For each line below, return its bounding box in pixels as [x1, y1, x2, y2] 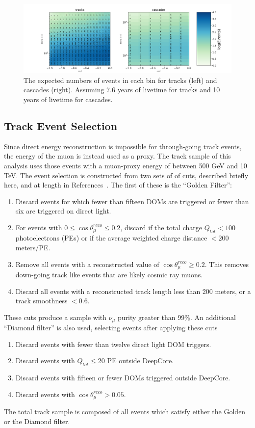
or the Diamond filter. [4, 416, 70, 426]
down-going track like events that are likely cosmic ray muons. [15, 269, 203, 280]
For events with [15, 222, 62, 232]
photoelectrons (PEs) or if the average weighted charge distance [15, 233, 207, 243]
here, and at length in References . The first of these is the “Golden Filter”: [4, 180, 232, 190]
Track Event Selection [4, 118, 118, 133]
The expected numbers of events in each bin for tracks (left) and [24, 75, 217, 85]
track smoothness [15, 295, 68, 306]
